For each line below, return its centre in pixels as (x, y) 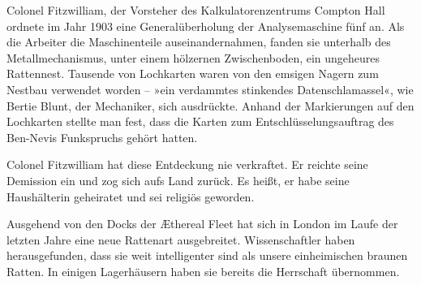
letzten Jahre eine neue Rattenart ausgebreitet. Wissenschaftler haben (181, 239)
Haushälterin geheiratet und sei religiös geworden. (131, 196)
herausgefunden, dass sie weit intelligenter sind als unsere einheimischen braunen (207, 255)
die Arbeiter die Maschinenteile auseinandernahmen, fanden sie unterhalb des (199, 42)
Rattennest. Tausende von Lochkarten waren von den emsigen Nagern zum (193, 73)
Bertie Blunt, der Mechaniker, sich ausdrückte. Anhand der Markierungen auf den (210, 105)
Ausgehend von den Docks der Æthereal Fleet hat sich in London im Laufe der (202, 224)
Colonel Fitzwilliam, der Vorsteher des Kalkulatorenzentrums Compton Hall (196, 10)
